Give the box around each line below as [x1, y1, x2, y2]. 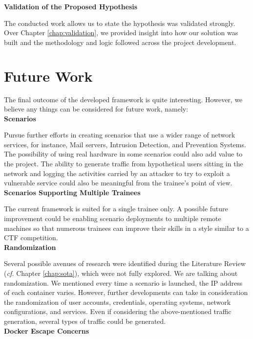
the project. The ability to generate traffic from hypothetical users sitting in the [4, 158, 243, 169]
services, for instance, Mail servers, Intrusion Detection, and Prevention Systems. [4, 139, 246, 149]
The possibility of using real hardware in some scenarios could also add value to [4, 149, 243, 159]
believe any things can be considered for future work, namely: [4, 104, 189, 114]
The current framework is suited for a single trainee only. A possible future [4, 203, 228, 214]
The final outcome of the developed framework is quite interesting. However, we [4, 94, 243, 104]
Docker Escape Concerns [4, 325, 89, 336]
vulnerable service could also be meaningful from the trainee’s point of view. [4, 178, 232, 188]
